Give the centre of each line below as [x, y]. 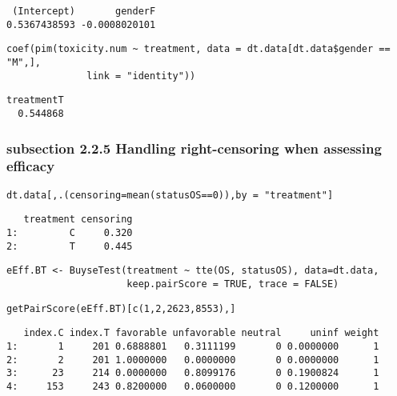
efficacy [31, 166]
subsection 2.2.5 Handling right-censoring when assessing [194, 148]
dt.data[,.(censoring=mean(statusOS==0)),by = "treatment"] [170, 195]
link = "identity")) [141, 76]
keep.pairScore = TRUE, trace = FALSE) [233, 284]
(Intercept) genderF [84, 11]
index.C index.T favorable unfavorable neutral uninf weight [201, 333]
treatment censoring [78, 220]
